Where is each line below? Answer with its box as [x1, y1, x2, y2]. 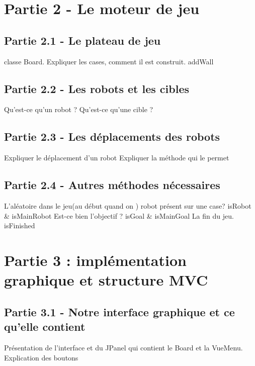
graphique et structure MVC [4, 269, 208, 290]
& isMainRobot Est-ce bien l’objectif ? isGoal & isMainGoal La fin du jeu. [4, 210, 234, 221]
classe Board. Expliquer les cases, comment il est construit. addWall [4, 56, 214, 66]
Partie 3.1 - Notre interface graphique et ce [4, 304, 235, 319]
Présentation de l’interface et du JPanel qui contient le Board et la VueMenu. [4, 342, 243, 352]
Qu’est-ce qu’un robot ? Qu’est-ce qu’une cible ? [4, 104, 153, 115]
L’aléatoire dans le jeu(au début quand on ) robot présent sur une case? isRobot [4, 200, 251, 211]
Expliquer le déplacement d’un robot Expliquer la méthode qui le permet [4, 152, 229, 163]
